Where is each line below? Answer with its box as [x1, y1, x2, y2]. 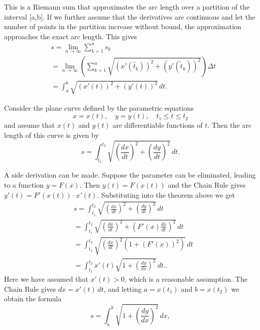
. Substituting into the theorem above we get [97, 189, 235, 200]
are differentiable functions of [112, 120, 203, 130]
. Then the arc [207, 120, 252, 130]
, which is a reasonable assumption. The [124, 274, 247, 284]
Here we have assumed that [4, 274, 88, 284]
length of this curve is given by [4, 129, 99, 140]
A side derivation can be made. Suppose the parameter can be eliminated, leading [4, 170, 256, 180]
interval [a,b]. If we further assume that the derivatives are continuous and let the [4, 11, 255, 22]
